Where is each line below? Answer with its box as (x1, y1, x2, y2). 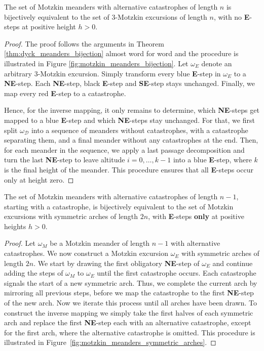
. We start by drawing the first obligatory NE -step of (33, 257, 200, 268)
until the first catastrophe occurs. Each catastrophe (97, 268, 256, 278)
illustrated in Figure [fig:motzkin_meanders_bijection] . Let (4, 58, 188, 68)
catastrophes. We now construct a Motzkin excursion (4, 248, 168, 258)
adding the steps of (4, 268, 63, 278)
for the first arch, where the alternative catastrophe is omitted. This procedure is (4, 327, 255, 337)
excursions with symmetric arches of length (4, 211, 138, 222)
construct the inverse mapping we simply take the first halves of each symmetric (4, 307, 253, 318)
